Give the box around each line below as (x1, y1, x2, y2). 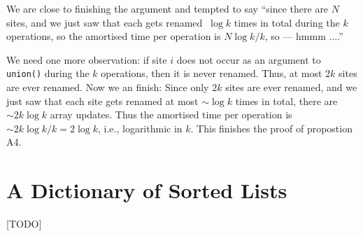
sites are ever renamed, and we (225, 80, 357, 95)
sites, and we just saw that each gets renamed (6, 15, 203, 29)
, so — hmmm (264, 29, 326, 43)
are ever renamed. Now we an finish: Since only (6, 80, 209, 95)
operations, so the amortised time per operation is (6, 29, 221, 43)
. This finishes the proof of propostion (190, 120, 353, 135)
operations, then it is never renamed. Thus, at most (101, 66, 322, 81)
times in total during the (234, 15, 340, 29)
